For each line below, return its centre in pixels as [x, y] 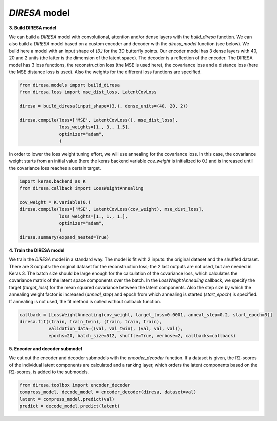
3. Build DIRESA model [33, 28]
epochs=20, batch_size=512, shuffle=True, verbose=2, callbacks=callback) [142, 335]
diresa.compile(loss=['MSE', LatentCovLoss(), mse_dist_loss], [99, 120]
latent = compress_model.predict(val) [67, 399]
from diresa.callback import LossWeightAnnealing [82, 188]
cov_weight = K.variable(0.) [55, 202]
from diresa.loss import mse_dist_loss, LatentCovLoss [88, 92]
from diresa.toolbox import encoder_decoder [75, 385]
